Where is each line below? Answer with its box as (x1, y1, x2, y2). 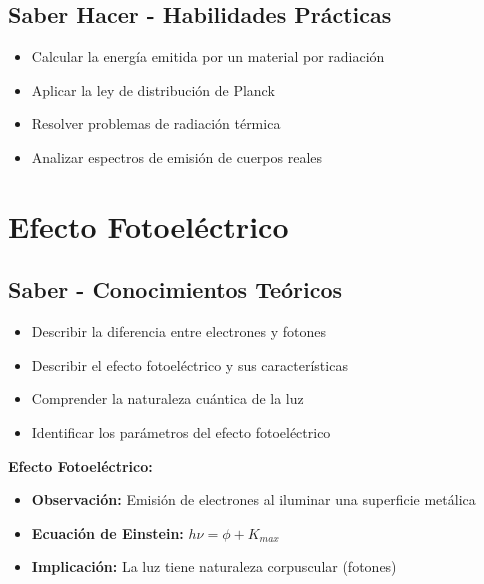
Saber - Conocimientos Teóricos (8, 274, 343, 305)
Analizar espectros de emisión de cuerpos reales (31, 146, 323, 167)
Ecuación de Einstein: (31, 522, 184, 543)
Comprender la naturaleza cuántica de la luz (31, 388, 304, 409)
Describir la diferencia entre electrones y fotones (31, 321, 327, 342)
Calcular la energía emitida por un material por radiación (31, 46, 385, 67)
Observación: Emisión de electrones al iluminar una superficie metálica (31, 489, 476, 510)
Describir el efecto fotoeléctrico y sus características (31, 354, 348, 375)
